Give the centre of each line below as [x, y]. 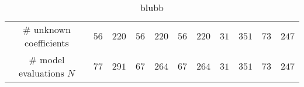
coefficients [47, 43]
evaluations [41, 73]
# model [47, 59]
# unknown [47, 29]
